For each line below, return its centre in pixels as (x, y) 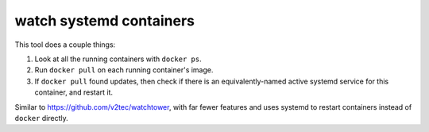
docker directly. (42, 118)
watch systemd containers (104, 21)
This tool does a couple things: (65, 45)
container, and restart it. (74, 92)
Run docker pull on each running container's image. (124, 70)
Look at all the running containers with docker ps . (118, 59)
